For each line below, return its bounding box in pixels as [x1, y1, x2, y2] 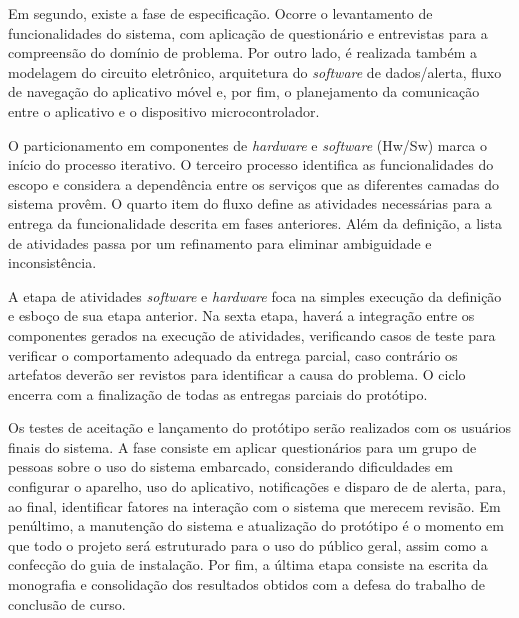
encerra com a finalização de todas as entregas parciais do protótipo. [8, 383, 428, 404]
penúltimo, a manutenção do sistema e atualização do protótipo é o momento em [8, 515, 504, 536]
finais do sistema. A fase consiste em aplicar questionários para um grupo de [8, 436, 477, 457]
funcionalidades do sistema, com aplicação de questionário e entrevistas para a [8, 22, 488, 43]
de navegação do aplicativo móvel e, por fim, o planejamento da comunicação [8, 81, 480, 102]
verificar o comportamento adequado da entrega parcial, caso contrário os [8, 344, 458, 365]
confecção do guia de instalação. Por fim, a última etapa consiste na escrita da [8, 554, 488, 575]
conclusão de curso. [8, 593, 126, 614]
